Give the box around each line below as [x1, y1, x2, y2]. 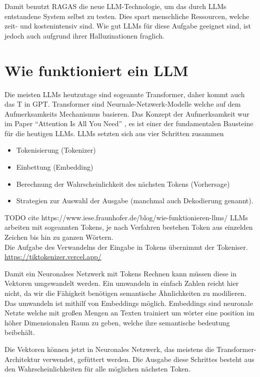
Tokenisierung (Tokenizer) [16, 145, 96, 155]
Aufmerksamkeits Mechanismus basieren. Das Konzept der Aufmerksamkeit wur [4, 108, 249, 119]
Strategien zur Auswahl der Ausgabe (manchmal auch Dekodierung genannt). [16, 195, 253, 206]
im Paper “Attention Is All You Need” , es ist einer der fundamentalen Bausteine [4, 118, 253, 129]
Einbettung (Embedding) [16, 162, 93, 172]
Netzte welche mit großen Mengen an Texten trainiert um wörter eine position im [4, 307, 254, 318]
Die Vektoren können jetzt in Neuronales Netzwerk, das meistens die [4, 343, 214, 354]
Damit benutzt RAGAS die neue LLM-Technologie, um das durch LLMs [4, 1, 226, 11]
